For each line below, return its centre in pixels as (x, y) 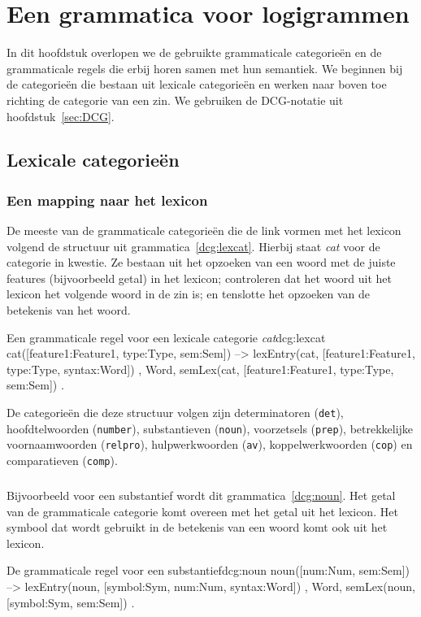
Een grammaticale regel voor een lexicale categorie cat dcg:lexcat (166, 337)
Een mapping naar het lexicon (107, 200)
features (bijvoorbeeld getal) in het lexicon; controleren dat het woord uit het (199, 278)
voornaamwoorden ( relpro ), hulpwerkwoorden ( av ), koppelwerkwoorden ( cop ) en (210, 444)
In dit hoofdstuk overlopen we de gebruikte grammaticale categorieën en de (194, 52)
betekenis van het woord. (69, 310)
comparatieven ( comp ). (62, 460)
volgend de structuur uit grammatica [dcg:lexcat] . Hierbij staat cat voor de (193, 246)
